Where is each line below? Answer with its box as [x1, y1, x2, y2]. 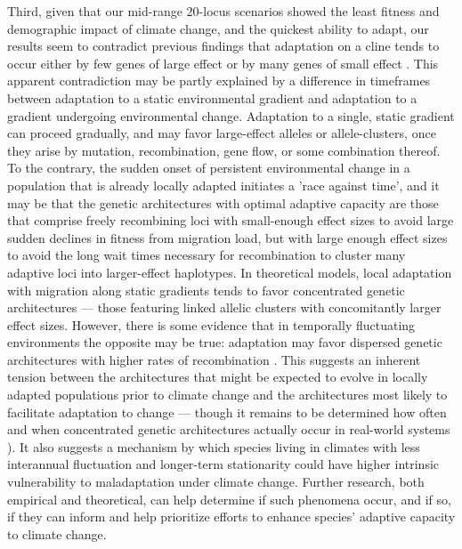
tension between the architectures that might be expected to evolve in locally [7, 367, 428, 386]
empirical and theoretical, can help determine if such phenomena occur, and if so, [7, 489, 451, 508]
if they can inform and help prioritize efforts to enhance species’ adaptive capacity [7, 507, 456, 526]
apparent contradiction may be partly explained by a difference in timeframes [7, 71, 431, 90]
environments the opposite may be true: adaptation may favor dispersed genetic [7, 333, 442, 351]
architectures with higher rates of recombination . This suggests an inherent [7, 350, 421, 368]
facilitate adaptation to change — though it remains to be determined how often [7, 402, 447, 421]
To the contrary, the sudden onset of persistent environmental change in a [7, 158, 410, 177]
